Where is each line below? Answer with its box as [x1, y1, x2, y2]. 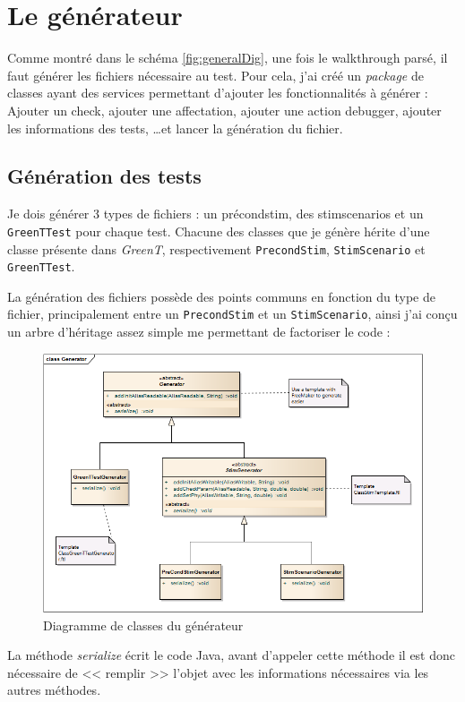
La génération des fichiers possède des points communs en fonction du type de [7, 287, 435, 305]
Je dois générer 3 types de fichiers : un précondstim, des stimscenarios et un [7, 204, 424, 223]
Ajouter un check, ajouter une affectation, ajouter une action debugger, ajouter [7, 100, 442, 119]
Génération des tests [7, 162, 202, 190]
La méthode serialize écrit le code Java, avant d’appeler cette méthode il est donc [7, 646, 456, 664]
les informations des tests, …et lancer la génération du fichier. [7, 118, 343, 137]
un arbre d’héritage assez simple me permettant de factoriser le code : [7, 322, 391, 341]
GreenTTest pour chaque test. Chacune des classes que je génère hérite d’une [7, 221, 430, 240]
